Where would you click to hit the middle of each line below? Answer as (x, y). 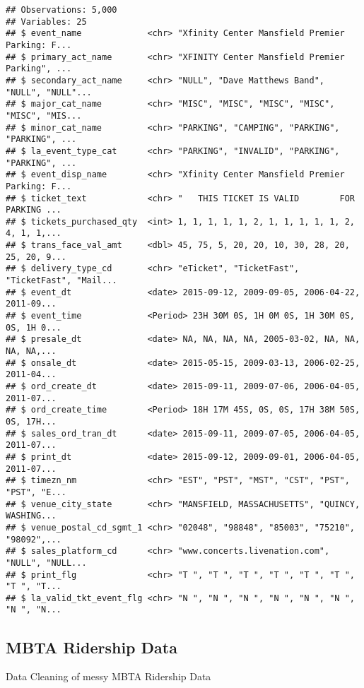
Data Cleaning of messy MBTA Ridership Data (108, 676)
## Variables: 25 (46, 22)
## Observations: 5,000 (61, 10)
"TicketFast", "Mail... (61, 281)
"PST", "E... (36, 492)
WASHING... (31, 516)
